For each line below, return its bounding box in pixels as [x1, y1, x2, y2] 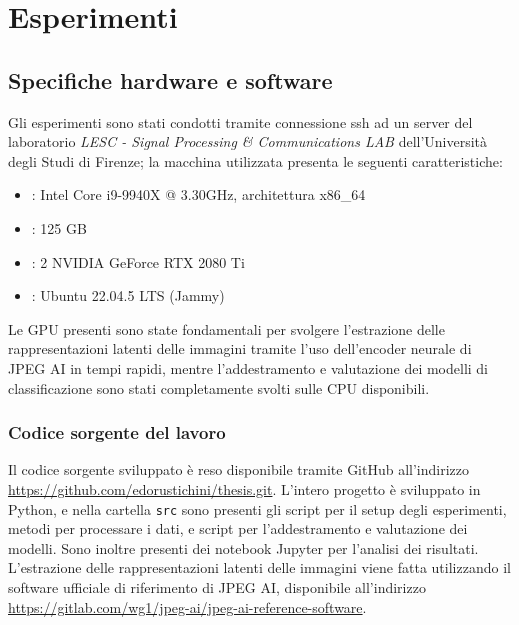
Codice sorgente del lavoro [8, 420, 226, 445]
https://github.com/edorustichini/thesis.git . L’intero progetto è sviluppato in [8, 478, 481, 499]
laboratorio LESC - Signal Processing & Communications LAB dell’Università [8, 131, 488, 152]
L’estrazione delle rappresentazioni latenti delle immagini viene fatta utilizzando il [8, 557, 511, 578]
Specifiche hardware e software [8, 64, 333, 95]
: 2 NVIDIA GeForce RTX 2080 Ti [31, 251, 245, 272]
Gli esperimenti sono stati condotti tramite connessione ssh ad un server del [8, 111, 473, 132]
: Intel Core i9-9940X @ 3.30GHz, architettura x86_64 [31, 184, 366, 205]
